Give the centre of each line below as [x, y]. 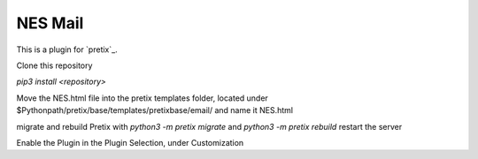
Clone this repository [54, 65]
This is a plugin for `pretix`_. [67, 49]
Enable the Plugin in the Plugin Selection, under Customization [130, 142]
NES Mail [50, 23]
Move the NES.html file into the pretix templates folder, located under [143, 98]
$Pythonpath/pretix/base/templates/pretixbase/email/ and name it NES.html [155, 110]
